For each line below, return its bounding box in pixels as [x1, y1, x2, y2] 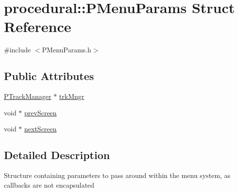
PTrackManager [4, 91, 51, 101]
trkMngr [59, 91, 85, 101]
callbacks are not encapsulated [4, 179, 95, 190]
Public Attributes [4, 68, 94, 83]
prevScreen [24, 107, 57, 117]
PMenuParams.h [42, 45, 91, 55]
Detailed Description [4, 147, 110, 162]
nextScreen [24, 124, 57, 134]
